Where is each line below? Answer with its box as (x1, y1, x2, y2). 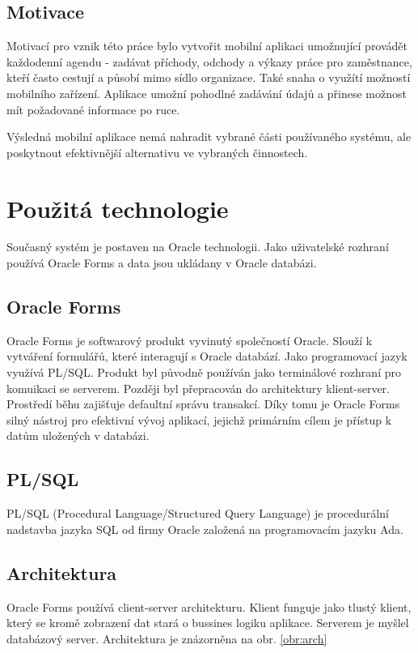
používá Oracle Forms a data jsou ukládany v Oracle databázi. (6, 254, 317, 271)
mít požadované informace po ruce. (6, 100, 180, 117)
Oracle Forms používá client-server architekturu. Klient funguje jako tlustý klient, (6, 598, 412, 615)
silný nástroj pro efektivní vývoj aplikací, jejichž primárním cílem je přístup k (6, 411, 392, 428)
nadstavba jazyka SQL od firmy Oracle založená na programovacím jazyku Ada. (6, 520, 403, 537)
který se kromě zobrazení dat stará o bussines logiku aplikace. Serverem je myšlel (6, 614, 409, 631)
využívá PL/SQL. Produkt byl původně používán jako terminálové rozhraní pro (6, 364, 401, 381)
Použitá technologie (6, 191, 229, 224)
